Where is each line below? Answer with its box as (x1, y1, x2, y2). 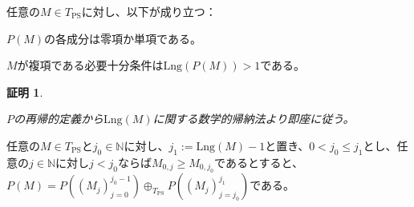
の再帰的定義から (14, 110, 103, 127)
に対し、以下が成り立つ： (81, 3, 217, 19)
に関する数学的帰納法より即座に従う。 (152, 110, 355, 127)
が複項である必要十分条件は (17, 57, 164, 74)
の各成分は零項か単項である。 (44, 30, 201, 46)
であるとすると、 (214, 153, 303, 170)
